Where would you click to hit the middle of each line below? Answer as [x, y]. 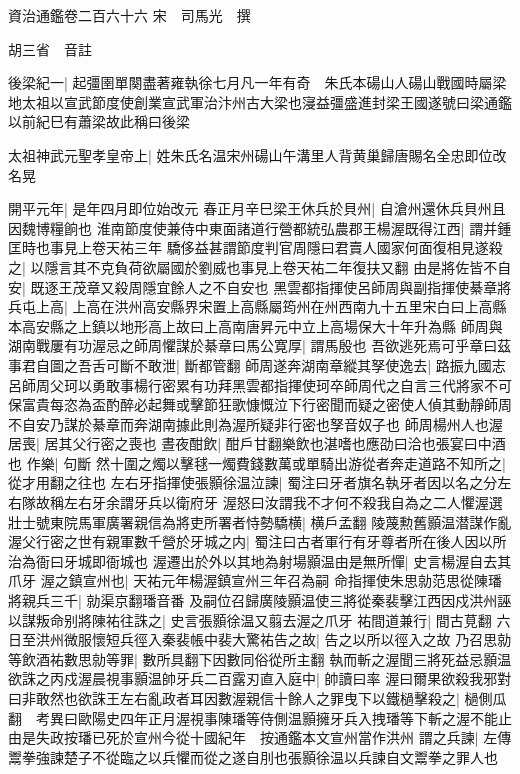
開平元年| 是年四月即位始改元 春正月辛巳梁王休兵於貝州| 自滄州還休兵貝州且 [257, 208]
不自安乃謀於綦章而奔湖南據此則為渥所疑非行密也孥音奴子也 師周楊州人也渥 [255, 423]
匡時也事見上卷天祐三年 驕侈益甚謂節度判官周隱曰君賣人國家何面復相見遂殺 [255, 247]
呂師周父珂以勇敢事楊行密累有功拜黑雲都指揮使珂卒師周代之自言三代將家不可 [260, 384]
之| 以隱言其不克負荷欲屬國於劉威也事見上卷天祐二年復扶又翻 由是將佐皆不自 [260, 266]
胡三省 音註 [50, 48]
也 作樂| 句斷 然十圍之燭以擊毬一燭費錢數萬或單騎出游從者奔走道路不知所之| [257, 462]
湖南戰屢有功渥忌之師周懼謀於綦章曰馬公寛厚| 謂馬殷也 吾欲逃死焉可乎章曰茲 [260, 345]
